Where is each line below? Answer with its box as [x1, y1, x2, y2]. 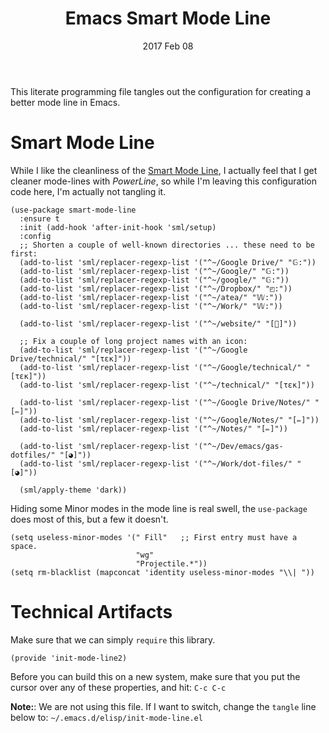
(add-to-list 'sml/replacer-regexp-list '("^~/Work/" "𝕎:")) [19, 301, 283, 311]
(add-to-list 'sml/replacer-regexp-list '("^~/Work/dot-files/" [19, 458, 293, 469]
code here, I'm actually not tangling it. [10, 185, 167, 197]
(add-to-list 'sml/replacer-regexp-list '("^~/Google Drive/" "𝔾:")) [19, 257, 317, 267]
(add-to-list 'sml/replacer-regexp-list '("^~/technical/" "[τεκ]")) [19, 380, 315, 390]
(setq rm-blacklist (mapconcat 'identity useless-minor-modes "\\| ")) [10, 567, 315, 577]
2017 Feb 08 [142, 40, 194, 52]
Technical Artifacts [10, 601, 173, 624]
